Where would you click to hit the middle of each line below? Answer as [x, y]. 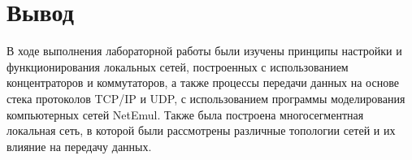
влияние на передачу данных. [79, 146]
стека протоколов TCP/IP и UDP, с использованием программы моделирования [206, 98]
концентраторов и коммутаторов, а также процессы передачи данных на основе [203, 82]
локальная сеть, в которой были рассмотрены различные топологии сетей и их [201, 130]
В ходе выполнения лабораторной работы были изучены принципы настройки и [204, 51]
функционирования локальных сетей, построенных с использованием [178, 66]
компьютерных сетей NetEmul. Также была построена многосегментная [185, 114]
